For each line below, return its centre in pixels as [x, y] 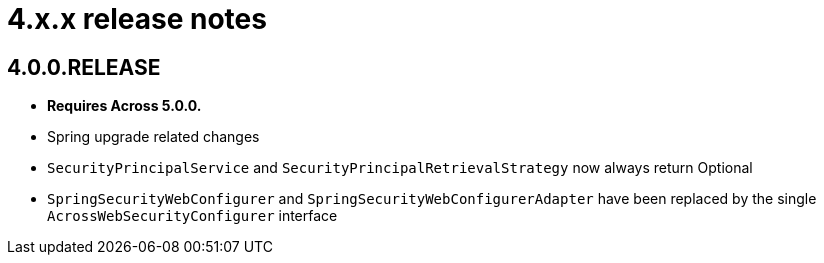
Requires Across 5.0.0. [124, 106]
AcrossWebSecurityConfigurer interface [192, 216]
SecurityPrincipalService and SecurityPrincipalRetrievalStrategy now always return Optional [400, 168]
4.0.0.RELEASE [84, 67]
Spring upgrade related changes [153, 137]
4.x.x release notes [137, 19]
